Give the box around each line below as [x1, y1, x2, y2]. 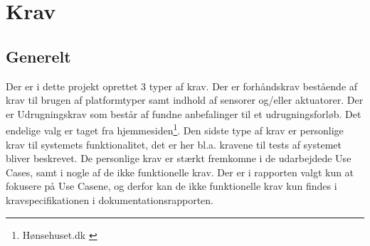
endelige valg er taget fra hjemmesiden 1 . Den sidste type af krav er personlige [6, 121, 344, 138]
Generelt [6, 45, 71, 67]
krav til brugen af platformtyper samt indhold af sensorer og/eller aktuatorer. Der [6, 92, 364, 107]
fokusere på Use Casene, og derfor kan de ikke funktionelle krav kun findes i [6, 178, 337, 193]
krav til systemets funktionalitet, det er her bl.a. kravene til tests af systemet [6, 137, 342, 151]
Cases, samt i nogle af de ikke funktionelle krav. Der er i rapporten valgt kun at [6, 164, 354, 179]
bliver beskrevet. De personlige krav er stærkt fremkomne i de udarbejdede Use [6, 151, 351, 166]
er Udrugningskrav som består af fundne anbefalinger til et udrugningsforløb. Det [6, 106, 361, 121]
